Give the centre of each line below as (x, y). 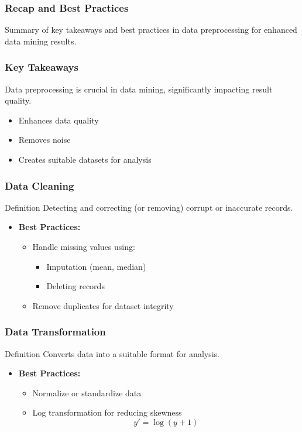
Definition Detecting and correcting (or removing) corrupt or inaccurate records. (149, 207)
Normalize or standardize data (87, 392)
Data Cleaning (40, 185)
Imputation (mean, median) (96, 266)
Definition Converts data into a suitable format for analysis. (112, 353)
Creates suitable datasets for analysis (85, 159)
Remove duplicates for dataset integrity (103, 305)
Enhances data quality (59, 120)
